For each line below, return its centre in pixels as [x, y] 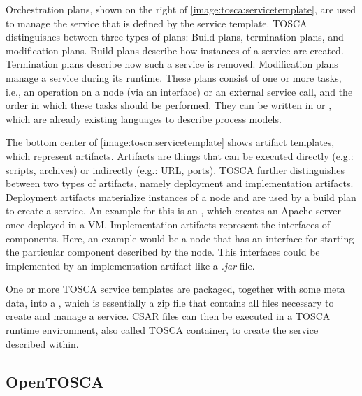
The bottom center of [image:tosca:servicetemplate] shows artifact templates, [170, 142]
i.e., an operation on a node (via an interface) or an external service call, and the [179, 91]
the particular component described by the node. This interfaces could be [163, 252]
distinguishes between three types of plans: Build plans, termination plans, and [175, 37]
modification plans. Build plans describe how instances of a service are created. [175, 50]
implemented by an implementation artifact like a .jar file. [130, 265]
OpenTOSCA [55, 381]
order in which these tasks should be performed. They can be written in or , [169, 105]
